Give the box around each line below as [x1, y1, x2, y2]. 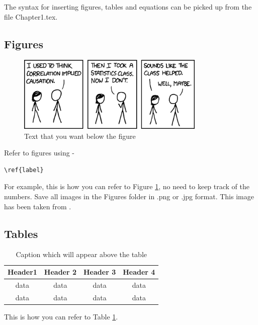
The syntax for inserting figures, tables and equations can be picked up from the [4, 2, 252, 12]
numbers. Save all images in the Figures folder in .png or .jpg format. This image [4, 191, 254, 202]
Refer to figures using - [4, 147, 75, 158]
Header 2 [44, 267, 77, 277]
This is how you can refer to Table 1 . [4, 311, 118, 321]
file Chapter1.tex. [4, 11, 58, 22]
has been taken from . [4, 201, 71, 211]
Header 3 [83, 267, 116, 277]
